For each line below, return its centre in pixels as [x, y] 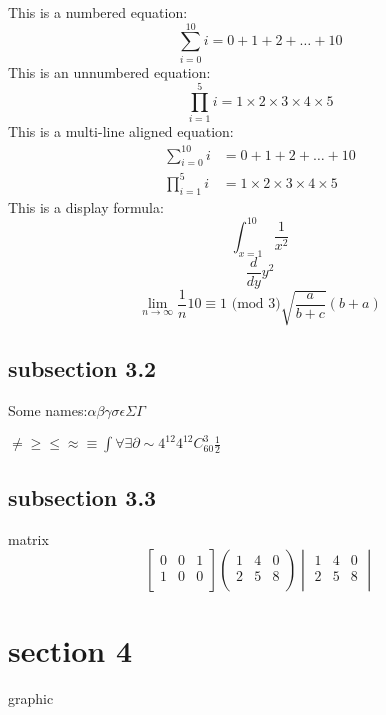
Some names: [48, 410]
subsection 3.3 [82, 496]
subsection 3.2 [82, 368]
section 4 [70, 650]
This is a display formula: [86, 206]
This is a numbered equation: [98, 12]
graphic [31, 698]
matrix [28, 538]
